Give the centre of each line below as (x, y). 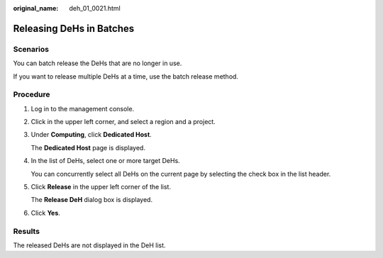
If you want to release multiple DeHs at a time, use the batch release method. (126, 76)
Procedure (32, 94)
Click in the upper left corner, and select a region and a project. (123, 122)
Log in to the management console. (83, 108)
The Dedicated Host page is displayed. (88, 147)
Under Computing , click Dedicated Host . (91, 135)
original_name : (36, 8)
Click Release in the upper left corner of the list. (101, 187)
